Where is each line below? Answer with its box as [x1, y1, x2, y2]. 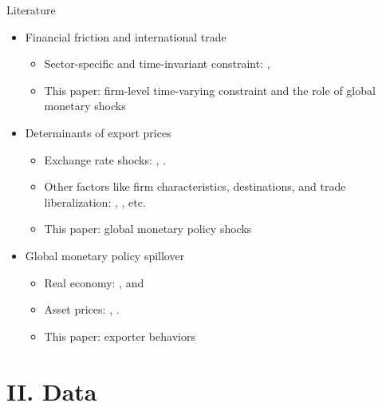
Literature [6, 2, 56, 18]
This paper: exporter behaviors [44, 327, 195, 344]
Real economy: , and [44, 274, 144, 290]
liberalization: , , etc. [44, 193, 146, 210]
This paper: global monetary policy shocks [44, 220, 252, 237]
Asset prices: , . [44, 301, 120, 318]
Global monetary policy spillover [25, 247, 185, 263]
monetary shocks [44, 97, 126, 114]
